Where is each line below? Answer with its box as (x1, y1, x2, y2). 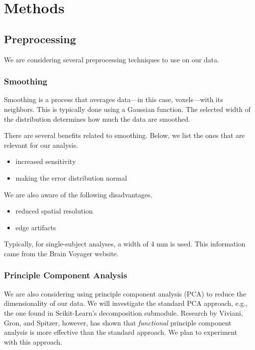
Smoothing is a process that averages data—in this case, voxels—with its (4, 94, 223, 105)
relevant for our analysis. (4, 139, 78, 150)
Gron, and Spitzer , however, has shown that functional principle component (4, 317, 231, 327)
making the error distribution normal (15, 172, 127, 183)
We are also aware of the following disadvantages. (4, 189, 153, 199)
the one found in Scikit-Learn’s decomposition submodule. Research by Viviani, (4, 307, 243, 318)
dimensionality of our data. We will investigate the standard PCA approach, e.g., (4, 298, 248, 308)
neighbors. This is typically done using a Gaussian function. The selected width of (4, 104, 251, 114)
